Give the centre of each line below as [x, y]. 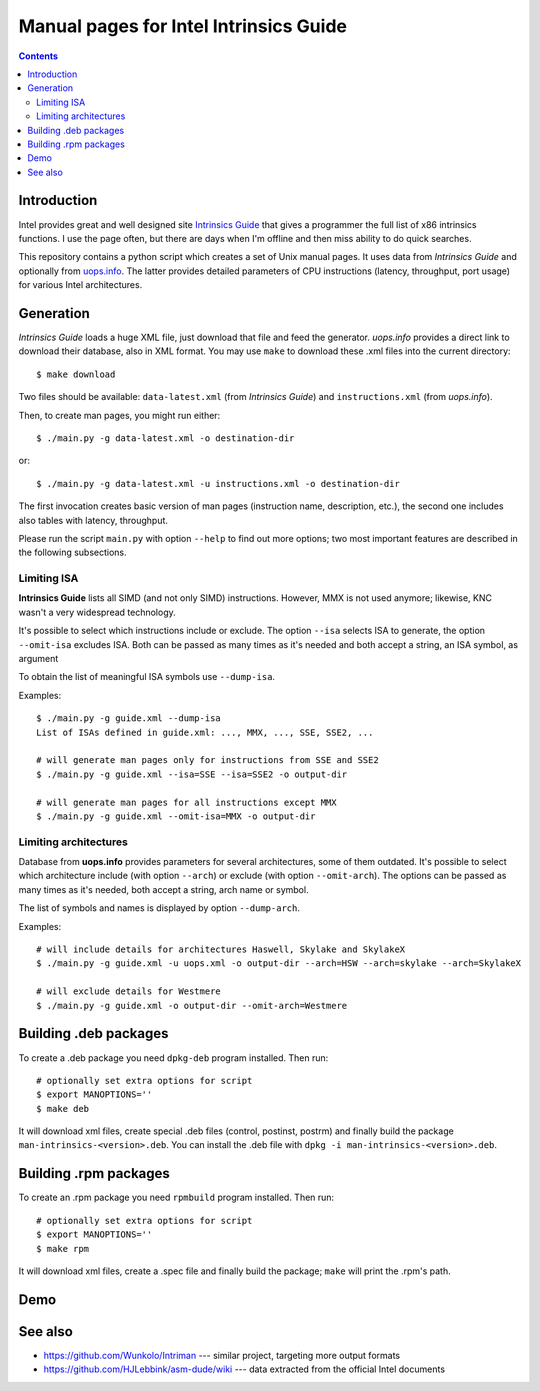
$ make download [76, 374]
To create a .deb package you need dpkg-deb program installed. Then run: [173, 1057]
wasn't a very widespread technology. [97, 612]
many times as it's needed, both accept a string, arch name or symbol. [163, 889]
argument [38, 659]
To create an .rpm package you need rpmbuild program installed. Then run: [176, 1197]
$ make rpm [63, 1248]
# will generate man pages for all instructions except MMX [186, 802]
